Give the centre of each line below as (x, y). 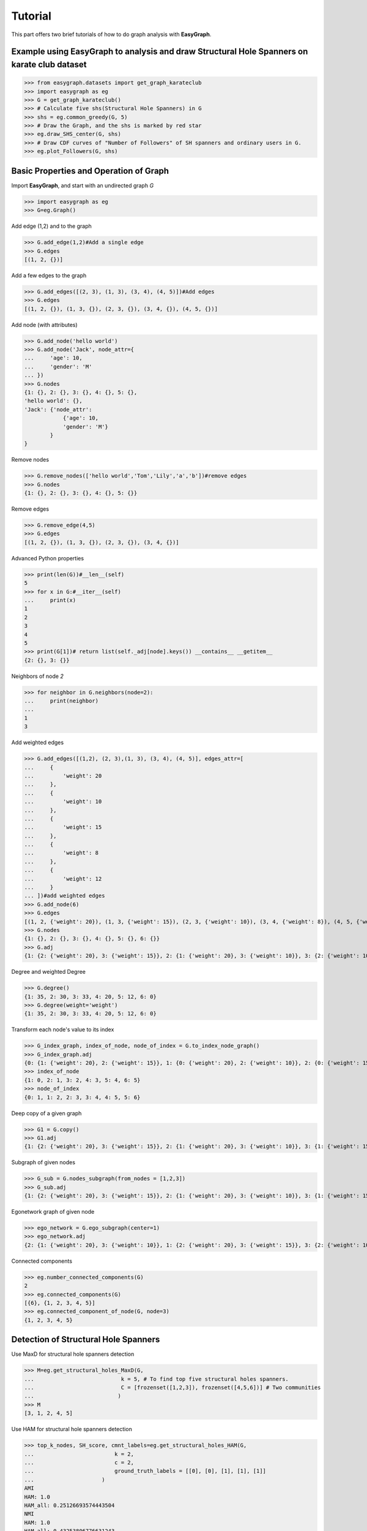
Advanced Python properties (48, 558)
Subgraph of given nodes (43, 1162)
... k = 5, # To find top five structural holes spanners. (156, 1379)
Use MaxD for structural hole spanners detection (73, 1354)
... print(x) (50, 600)
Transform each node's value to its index (63, 1029)
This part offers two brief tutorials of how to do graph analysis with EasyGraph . (111, 34)
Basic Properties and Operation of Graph (90, 171)
